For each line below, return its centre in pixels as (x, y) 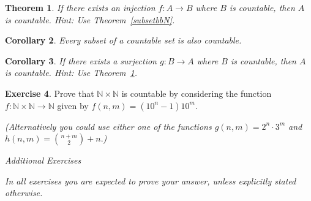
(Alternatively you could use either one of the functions (108, 126)
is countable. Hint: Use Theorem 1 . (71, 73)
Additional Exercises (43, 160)
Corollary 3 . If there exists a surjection (81, 60)
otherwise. (24, 193)
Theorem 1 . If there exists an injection (80, 7)
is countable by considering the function (197, 93)
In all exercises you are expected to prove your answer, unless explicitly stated (151, 180)
